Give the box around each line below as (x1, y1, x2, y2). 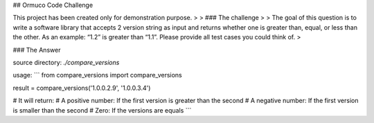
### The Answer (12, 46, 61, 54)
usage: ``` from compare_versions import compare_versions (12, 71, 183, 79)
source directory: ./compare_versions (12, 58, 120, 66)
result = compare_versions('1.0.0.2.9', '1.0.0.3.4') (12, 84, 151, 92)
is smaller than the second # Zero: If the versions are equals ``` (12, 106, 192, 114)
